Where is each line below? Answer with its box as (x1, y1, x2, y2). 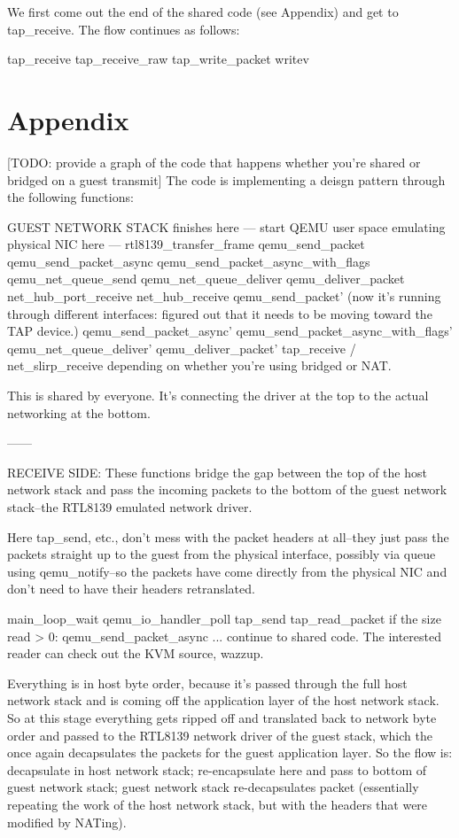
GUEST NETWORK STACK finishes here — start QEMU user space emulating (7, 217, 446, 236)
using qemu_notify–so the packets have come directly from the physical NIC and (7, 562, 447, 580)
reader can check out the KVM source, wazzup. (7, 644, 264, 663)
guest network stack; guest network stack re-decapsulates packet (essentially (7, 778, 419, 796)
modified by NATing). (7, 812, 127, 831)
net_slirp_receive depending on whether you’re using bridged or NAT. (7, 356, 392, 375)
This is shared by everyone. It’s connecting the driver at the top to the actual (7, 386, 429, 405)
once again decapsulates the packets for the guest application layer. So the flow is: (7, 743, 453, 762)
